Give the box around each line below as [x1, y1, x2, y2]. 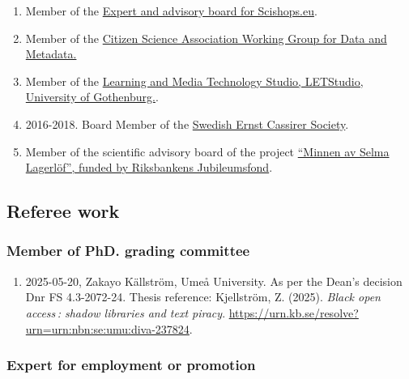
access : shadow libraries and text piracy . [25, 304, 226, 321]
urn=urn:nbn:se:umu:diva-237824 [25, 320, 190, 337]
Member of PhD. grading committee [6, 241, 250, 261]
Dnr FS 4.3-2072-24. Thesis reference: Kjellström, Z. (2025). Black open [25, 288, 381, 305]
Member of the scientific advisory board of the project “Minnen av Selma [25, 143, 390, 160]
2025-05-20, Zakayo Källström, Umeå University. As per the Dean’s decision [25, 272, 403, 289]
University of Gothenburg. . [25, 88, 159, 105]
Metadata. [25, 45, 77, 62]
